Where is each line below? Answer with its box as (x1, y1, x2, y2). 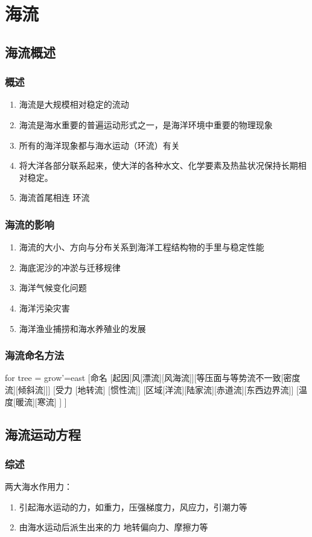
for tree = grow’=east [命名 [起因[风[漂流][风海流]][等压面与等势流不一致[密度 (5, 371, 301, 384)
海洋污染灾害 (19, 301, 70, 314)
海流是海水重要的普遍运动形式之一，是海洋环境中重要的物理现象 (19, 118, 273, 131)
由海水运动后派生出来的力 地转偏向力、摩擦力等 (19, 521, 208, 533)
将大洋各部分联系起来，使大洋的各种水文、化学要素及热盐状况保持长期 (19, 159, 298, 172)
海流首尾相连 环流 (19, 191, 90, 204)
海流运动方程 (5, 425, 81, 443)
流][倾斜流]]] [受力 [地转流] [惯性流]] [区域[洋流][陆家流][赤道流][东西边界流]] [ (5, 383, 299, 395)
